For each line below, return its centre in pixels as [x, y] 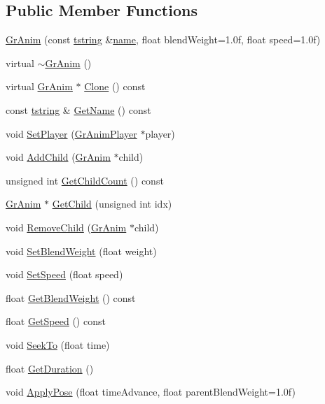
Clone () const [115, 86]
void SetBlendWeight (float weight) [81, 251]
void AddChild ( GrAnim [58, 157]
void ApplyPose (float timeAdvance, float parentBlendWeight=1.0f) [151, 392]
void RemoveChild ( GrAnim [66, 227]
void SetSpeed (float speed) [64, 274]
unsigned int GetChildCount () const [85, 180]
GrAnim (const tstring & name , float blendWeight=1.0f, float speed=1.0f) [163, 39]
